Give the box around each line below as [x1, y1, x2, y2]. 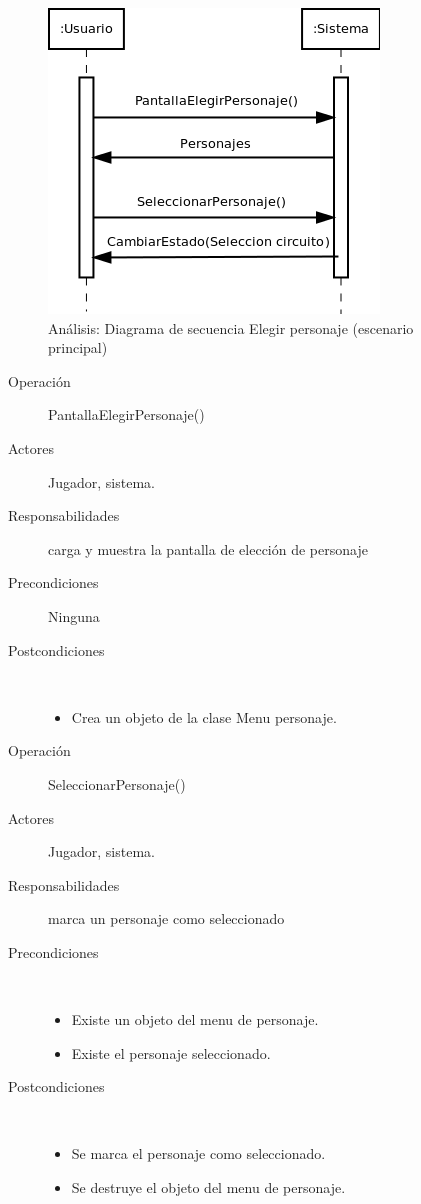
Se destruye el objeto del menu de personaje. [71, 1177, 346, 1198]
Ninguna [48, 605, 100, 626]
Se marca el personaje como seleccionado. [71, 1143, 326, 1164]
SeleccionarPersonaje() [48, 773, 186, 794]
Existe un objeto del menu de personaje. [71, 1009, 319, 1030]
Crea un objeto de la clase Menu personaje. [71, 706, 337, 727]
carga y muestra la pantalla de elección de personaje [48, 538, 368, 559]
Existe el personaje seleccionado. [71, 1042, 271, 1063]
